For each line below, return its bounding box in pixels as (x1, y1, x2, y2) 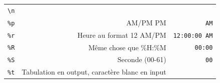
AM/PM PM (126, 17, 166, 27)
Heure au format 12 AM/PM (77, 29, 166, 40)
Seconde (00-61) (117, 54, 166, 65)
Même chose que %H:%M (88, 42, 166, 52)
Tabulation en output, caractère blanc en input (22, 67, 166, 77)
